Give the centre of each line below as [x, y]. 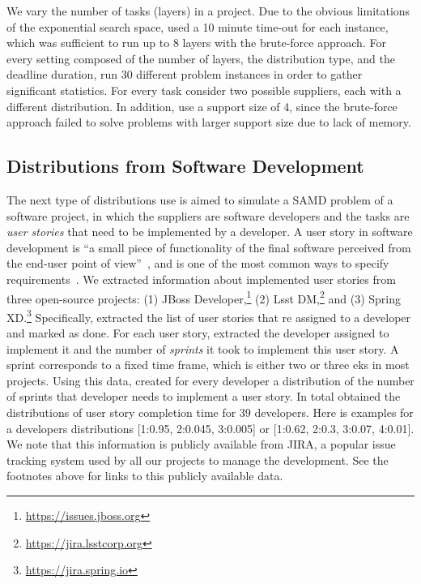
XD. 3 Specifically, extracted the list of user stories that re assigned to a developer [209, 316]
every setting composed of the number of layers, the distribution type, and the [201, 58]
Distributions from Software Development [185, 166]
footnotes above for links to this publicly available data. [145, 476]
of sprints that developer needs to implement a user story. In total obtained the [204, 396]
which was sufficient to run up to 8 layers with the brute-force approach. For [196, 43]
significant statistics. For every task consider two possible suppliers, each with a [204, 90]
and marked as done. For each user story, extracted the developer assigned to [198, 333]
